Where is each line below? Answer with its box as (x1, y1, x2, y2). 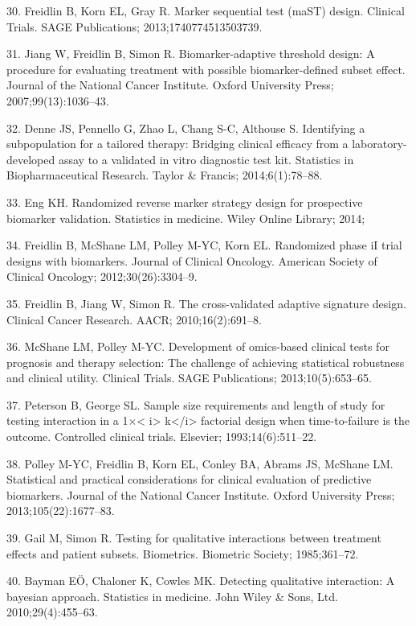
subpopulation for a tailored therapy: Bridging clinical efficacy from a (6, 135, 349, 152)
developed (6, 150, 55, 167)
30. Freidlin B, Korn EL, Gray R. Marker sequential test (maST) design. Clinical (6, 2, 405, 19)
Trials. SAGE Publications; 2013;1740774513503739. (6, 18, 263, 35)
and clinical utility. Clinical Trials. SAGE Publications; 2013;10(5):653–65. (6, 369, 372, 386)
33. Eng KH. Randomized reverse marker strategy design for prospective (6, 193, 363, 210)
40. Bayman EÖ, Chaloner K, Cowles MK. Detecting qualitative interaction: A (6, 572, 395, 589)
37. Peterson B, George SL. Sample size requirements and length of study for (6, 396, 385, 413)
